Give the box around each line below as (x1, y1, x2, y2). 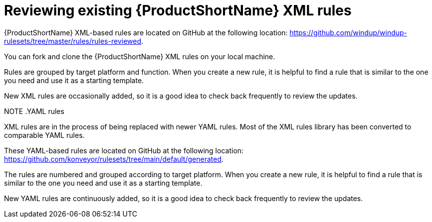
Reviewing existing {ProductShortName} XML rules (4, 2, 352, 19)
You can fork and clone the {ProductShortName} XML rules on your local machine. (4, 52, 275, 61)
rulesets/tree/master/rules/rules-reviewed (4, 36, 141, 45)
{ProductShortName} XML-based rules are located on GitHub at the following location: (4, 28, 288, 37)
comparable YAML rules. (4, 130, 85, 139)
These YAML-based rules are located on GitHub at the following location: (4, 146, 244, 155)
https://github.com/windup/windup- (289, 28, 408, 37)
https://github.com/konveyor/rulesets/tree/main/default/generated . (4, 154, 224, 163)
